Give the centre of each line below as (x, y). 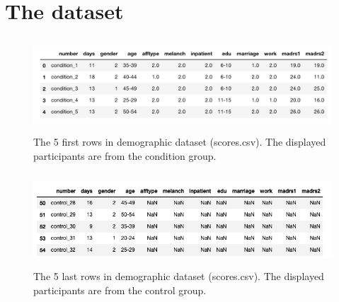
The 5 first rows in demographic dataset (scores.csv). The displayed (180, 141)
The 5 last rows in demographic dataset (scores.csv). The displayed (179, 276)
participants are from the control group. (120, 290)
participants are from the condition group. (125, 155)
